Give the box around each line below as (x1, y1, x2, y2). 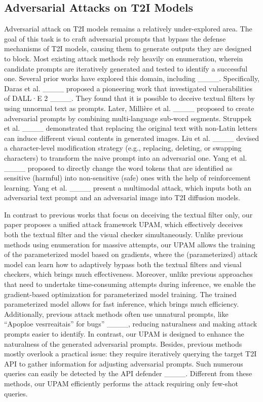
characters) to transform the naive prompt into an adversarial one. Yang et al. (4, 152, 247, 163)
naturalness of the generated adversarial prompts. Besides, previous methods (4, 338, 242, 349)
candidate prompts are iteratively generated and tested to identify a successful (4, 63, 248, 74)
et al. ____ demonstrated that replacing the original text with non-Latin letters (4, 123, 257, 133)
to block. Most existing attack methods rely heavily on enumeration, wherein (4, 53, 243, 63)
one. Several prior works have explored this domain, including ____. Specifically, (4, 73, 260, 84)
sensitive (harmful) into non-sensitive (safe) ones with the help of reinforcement (4, 172, 251, 183)
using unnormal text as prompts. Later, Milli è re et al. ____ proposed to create (4, 102, 254, 113)
